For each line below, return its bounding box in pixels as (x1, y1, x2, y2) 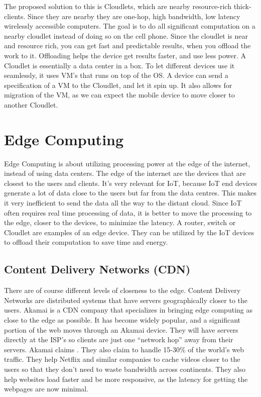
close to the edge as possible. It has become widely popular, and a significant (4, 314, 241, 325)
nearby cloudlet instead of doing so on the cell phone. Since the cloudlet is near (4, 30, 248, 41)
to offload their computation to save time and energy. (4, 237, 168, 247)
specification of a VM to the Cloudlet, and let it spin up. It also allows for (4, 79, 232, 90)
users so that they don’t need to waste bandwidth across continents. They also (4, 363, 245, 374)
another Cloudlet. (4, 99, 58, 110)
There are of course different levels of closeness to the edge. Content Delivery (4, 285, 241, 295)
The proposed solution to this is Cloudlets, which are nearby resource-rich (4, 1, 231, 11)
